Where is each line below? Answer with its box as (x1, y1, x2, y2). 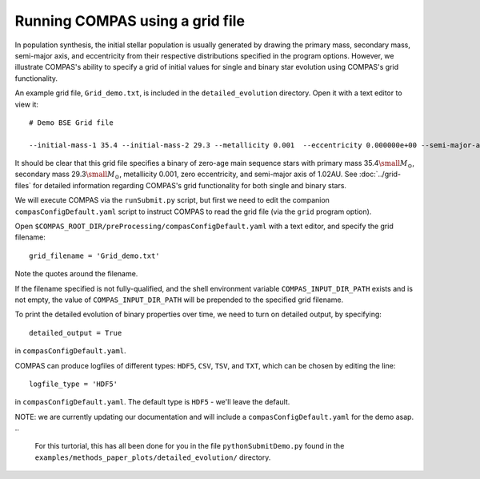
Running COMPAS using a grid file (14, 12, 246, 30)
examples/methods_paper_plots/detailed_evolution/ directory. (34, 453, 271, 462)
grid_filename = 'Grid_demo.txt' (29, 251, 160, 260)
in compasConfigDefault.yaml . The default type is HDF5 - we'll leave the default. (14, 397, 290, 407)
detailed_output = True (29, 328, 122, 337)
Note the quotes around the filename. (14, 269, 138, 279)
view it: (14, 99, 39, 109)
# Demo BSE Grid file (29, 118, 114, 127)
